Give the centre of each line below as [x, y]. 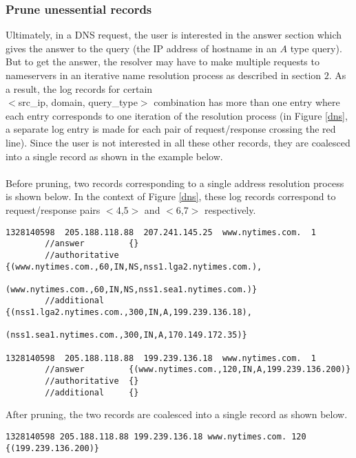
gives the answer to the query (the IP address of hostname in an [141, 48]
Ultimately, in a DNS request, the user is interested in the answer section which [174, 35]
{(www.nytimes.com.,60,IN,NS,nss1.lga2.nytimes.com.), [134, 266]
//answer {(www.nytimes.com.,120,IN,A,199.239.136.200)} [198, 370]
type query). [316, 48]
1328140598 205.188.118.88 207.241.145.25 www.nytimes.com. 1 [161, 232]
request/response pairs [53, 209]
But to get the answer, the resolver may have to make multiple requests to [163, 62]
